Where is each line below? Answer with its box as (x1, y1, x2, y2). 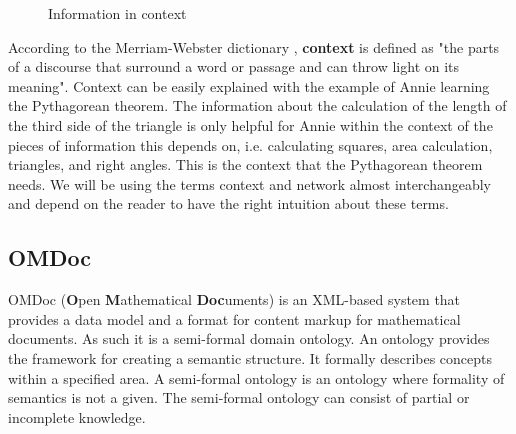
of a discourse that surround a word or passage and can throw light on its (8, 56, 460, 77)
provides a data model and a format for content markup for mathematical (8, 308, 461, 329)
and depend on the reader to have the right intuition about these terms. (8, 193, 449, 214)
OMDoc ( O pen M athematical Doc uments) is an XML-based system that (8, 289, 461, 310)
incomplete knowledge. (8, 406, 146, 427)
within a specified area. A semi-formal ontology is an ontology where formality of (8, 367, 505, 388)
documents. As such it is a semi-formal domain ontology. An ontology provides (8, 328, 490, 349)
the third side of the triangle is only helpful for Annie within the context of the (8, 114, 493, 135)
